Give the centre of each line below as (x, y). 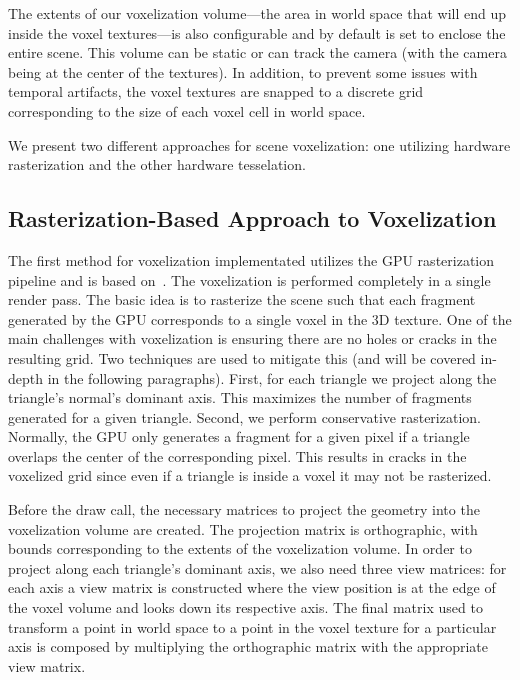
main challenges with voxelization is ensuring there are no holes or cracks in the (252, 338)
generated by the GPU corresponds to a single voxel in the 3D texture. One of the (260, 318)
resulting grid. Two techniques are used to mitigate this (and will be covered (242, 357)
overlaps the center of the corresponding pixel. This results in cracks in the (237, 455)
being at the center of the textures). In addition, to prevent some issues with (243, 71)
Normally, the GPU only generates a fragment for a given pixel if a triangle (239, 436)
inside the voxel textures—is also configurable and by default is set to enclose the (257, 32)
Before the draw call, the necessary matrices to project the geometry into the (244, 509)
